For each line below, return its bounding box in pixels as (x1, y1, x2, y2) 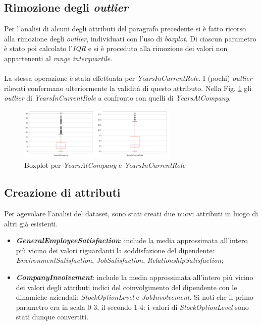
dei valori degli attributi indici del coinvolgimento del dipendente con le (16, 282, 237, 292)
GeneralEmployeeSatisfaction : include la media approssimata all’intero (16, 235, 248, 246)
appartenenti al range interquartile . (4, 53, 113, 63)
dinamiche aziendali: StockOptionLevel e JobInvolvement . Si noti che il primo (16, 292, 253, 302)
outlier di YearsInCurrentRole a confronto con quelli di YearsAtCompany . (4, 92, 231, 103)
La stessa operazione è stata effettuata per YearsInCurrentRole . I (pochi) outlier (4, 73, 252, 83)
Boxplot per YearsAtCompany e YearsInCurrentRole (24, 160, 186, 170)
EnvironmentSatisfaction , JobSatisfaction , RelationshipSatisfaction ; (16, 255, 224, 265)
